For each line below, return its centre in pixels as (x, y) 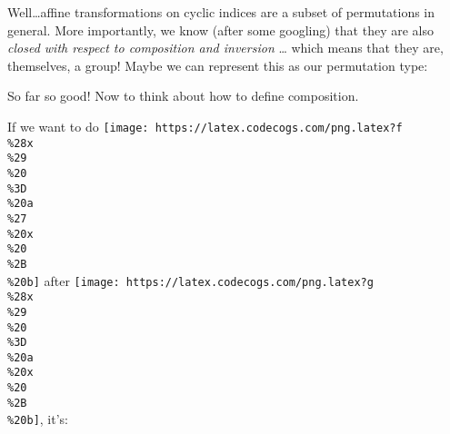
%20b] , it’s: (38, 419)
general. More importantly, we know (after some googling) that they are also (220, 30)
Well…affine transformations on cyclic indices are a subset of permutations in (221, 12)
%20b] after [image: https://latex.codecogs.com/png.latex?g (190, 280)
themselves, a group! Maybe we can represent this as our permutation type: (218, 65)
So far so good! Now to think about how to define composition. (183, 96)
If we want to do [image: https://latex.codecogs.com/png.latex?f (205, 126)
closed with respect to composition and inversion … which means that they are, (225, 48)
